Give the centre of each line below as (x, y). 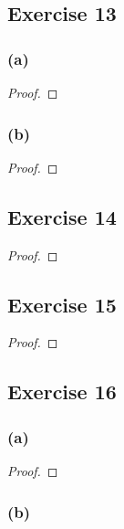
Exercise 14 (62, 216)
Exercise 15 (62, 304)
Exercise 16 (62, 391)
